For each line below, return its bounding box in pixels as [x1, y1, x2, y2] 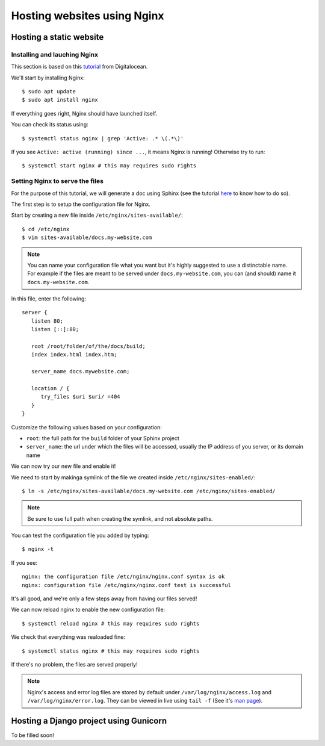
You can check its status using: [11, 121, 88, 128]
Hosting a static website [11, 32, 104, 42]
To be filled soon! [11, 732, 54, 739]
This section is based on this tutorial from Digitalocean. [11, 63, 148, 70]
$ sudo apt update [22, 88, 76, 95]
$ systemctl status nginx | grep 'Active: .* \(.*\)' [22, 135, 184, 141]
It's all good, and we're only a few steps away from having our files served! [11, 595, 197, 602]
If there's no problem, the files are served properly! [11, 661, 138, 668]
